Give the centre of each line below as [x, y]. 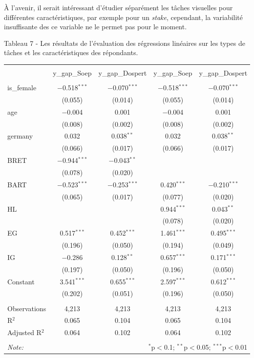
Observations [27, 308]
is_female [22, 88]
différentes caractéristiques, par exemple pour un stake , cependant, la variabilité [124, 17]
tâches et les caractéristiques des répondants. [71, 52]
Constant [21, 281]
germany [20, 136]
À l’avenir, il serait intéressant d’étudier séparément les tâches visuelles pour [118, 7]
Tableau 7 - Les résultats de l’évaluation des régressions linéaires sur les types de [125, 43]
